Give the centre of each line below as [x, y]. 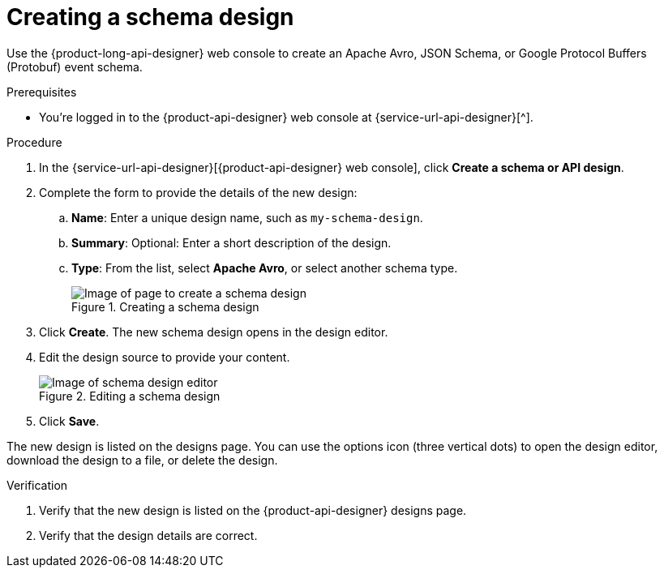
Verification [37, 485]
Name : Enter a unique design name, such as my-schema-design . [247, 217]
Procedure [34, 142]
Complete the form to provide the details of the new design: [198, 192]
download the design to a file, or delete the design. [142, 460]
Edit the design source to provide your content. [165, 357]
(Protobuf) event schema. [75, 66]
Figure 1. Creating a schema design [165, 306]
